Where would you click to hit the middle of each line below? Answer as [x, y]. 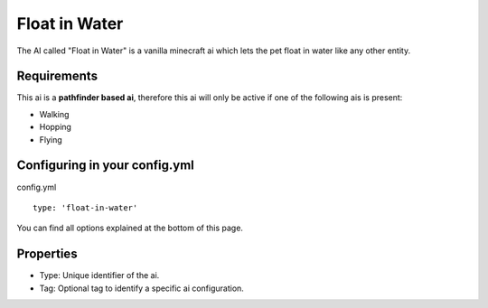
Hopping [56, 127]
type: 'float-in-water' [85, 207]
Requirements [57, 76]
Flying [51, 139]
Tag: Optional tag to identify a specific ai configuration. [141, 288]
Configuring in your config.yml [105, 166]
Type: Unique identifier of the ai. [99, 275]
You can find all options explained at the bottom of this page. [130, 228]
